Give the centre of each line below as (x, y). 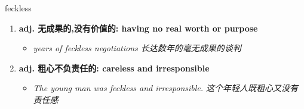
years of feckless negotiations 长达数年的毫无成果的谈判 (137, 48)
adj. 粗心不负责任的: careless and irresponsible (114, 68)
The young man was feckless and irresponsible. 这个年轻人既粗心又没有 (166, 88)
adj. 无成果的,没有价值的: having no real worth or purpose (138, 28)
